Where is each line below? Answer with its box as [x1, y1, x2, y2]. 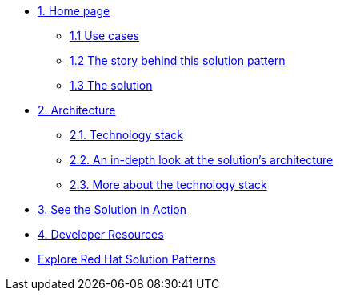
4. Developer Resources [38, 227, 164, 241]
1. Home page [38, 4, 110, 18]
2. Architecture [38, 103, 116, 117]
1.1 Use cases [70, 29, 139, 42]
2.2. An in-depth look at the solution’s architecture [70, 153, 334, 167]
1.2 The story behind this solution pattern [70, 54, 286, 67]
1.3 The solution [70, 78, 153, 92]
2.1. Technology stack [70, 128, 183, 142]
